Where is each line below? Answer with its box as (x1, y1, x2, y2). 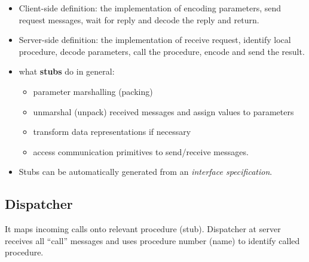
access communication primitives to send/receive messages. (33, 145, 249, 158)
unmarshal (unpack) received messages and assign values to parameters (33, 105, 294, 118)
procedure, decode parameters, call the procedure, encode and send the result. (19, 45, 305, 57)
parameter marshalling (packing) (33, 85, 153, 97)
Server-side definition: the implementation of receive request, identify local (19, 33, 291, 46)
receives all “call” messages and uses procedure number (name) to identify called (5, 234, 300, 246)
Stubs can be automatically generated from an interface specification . (19, 165, 273, 178)
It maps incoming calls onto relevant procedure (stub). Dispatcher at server (5, 223, 281, 235)
